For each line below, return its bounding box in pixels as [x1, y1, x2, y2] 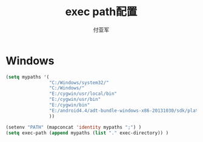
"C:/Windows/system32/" [48, 79, 110, 86]
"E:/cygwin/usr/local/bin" [48, 91, 118, 97]
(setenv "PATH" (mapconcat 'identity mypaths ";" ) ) [5, 124, 142, 130]
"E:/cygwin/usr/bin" [48, 97, 101, 103]
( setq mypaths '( [5, 74, 50, 80]
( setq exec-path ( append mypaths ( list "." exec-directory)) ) [5, 130, 169, 136]
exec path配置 [65, 5, 138, 19]
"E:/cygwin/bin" [48, 102, 90, 108]
